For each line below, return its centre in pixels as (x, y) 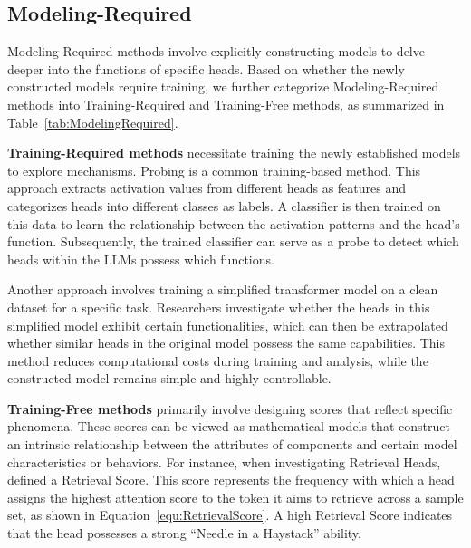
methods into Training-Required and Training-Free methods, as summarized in (226, 104)
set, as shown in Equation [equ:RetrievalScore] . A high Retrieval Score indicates (230, 515)
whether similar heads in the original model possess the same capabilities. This (226, 343)
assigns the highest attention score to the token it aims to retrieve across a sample (235, 497)
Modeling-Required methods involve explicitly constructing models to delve (216, 51)
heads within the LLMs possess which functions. (141, 259)
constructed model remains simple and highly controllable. (169, 378)
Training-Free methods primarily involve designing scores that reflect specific (230, 408)
